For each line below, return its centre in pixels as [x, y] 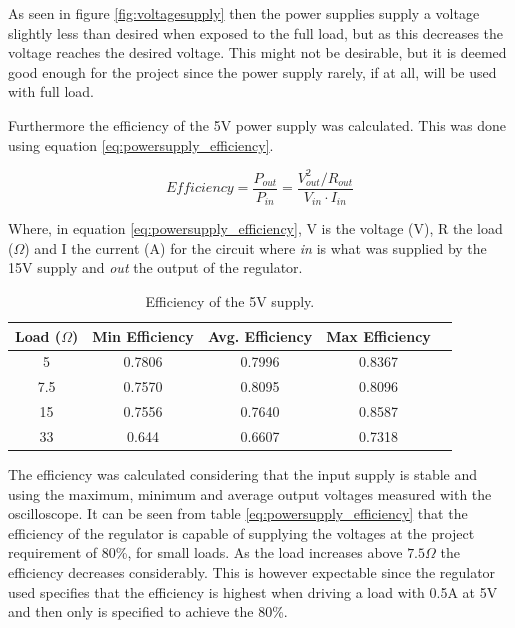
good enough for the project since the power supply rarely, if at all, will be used [252, 71]
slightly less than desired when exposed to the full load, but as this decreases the [256, 32]
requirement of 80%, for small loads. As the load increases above [205, 552]
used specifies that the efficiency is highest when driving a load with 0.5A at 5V [253, 591]
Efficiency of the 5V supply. [230, 300]
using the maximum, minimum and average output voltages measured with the [250, 493]
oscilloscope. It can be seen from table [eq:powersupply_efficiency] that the [238, 513]
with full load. [51, 91]
